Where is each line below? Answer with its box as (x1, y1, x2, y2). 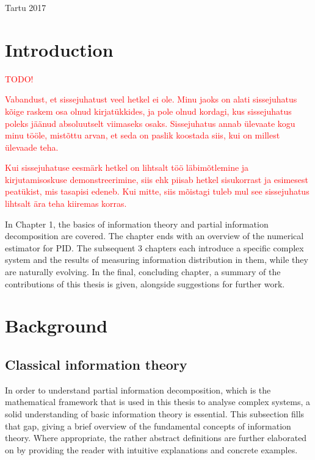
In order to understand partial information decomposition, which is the (5, 383, 271, 396)
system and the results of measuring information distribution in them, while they (5, 253, 308, 266)
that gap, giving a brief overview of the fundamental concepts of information (5, 419, 291, 432)
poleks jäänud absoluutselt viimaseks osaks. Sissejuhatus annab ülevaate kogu (5, 117, 295, 129)
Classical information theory (5, 354, 187, 373)
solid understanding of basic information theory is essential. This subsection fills (5, 407, 305, 420)
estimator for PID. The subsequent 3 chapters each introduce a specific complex (5, 241, 304, 254)
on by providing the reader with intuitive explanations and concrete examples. (5, 443, 298, 456)
